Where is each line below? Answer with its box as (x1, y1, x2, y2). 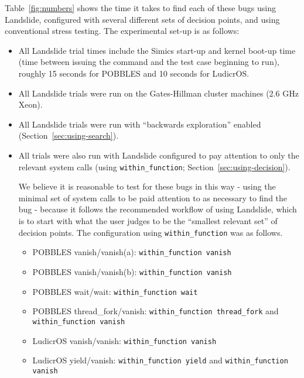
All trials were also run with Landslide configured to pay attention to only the (18, 149, 299, 161)
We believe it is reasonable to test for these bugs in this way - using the (18, 180, 276, 193)
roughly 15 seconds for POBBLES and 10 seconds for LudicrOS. (18, 67, 250, 79)
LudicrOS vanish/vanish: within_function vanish (32, 334, 217, 346)
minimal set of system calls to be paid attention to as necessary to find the (18, 191, 288, 204)
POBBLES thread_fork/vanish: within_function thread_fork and (32, 305, 279, 317)
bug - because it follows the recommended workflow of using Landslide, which (18, 203, 297, 215)
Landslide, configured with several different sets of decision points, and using (5, 13, 280, 25)
